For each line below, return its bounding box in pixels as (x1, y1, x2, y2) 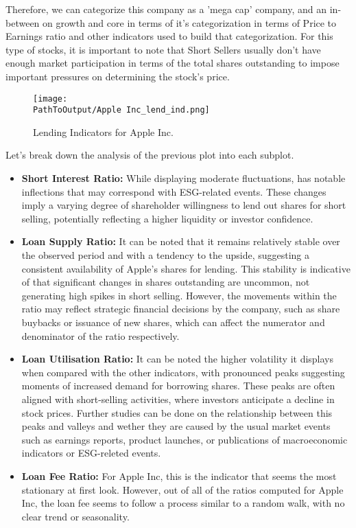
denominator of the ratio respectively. (21, 328, 180, 343)
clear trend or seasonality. (21, 509, 130, 523)
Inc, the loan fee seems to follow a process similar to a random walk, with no (21, 496, 345, 510)
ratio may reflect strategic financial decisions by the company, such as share (21, 301, 340, 316)
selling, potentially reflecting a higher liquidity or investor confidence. (21, 211, 313, 225)
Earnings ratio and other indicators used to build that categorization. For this (5, 29, 333, 43)
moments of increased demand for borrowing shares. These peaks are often (21, 378, 335, 393)
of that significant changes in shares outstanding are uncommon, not (21, 275, 310, 289)
